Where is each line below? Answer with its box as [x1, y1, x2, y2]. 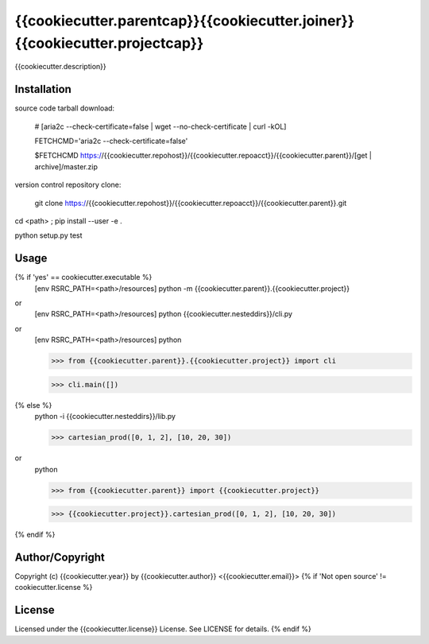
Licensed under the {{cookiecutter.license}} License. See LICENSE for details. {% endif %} [14, 624, 311, 634]
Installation [14, 83, 71, 96]
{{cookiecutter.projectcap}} [14, 34, 204, 52]
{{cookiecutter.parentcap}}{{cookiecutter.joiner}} [14, 12, 355, 29]
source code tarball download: [14, 103, 115, 113]
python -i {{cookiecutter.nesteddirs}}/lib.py [34, 412, 176, 421]
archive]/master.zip [34, 161, 99, 171]
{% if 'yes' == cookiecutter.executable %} [14, 273, 153, 282]
